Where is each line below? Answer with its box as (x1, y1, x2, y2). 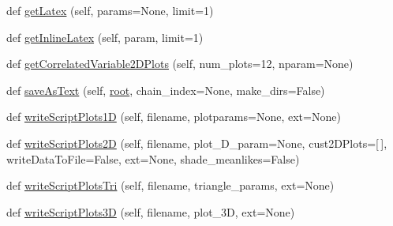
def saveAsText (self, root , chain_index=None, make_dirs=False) (6, 81, 325, 98)
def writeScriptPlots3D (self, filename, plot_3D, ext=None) (6, 203, 295, 220)
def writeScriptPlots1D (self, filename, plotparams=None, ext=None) (6, 108, 341, 125)
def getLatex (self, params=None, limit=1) (6, 2, 214, 18)
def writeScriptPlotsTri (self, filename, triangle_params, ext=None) (6, 177, 335, 194)
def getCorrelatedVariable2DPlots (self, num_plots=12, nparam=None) (6, 55, 354, 72)
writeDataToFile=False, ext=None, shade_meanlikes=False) (6, 150, 300, 167)
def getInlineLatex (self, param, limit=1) (6, 28, 204, 45)
